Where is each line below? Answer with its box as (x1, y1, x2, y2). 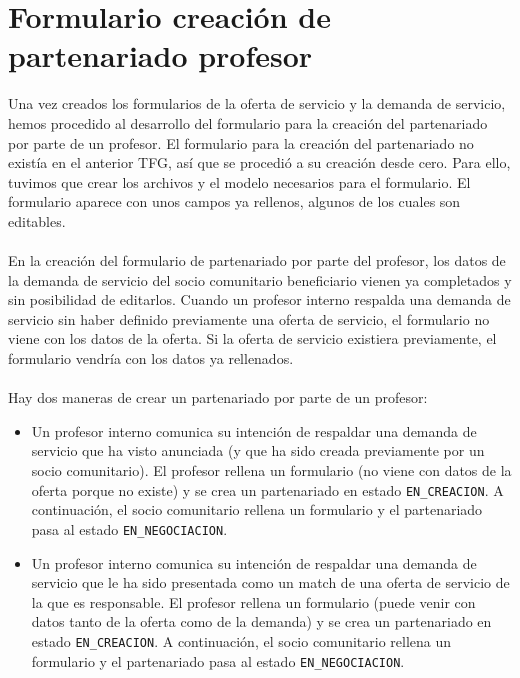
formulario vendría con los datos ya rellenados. (8, 348, 294, 369)
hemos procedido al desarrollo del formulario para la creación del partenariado (8, 112, 488, 133)
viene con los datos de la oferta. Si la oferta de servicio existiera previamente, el (8, 328, 497, 349)
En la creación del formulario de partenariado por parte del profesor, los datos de (8, 250, 506, 271)
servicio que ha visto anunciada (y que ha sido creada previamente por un (31, 440, 485, 461)
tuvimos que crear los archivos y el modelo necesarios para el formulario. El (8, 171, 471, 192)
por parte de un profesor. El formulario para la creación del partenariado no (8, 132, 474, 153)
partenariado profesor (8, 35, 313, 76)
